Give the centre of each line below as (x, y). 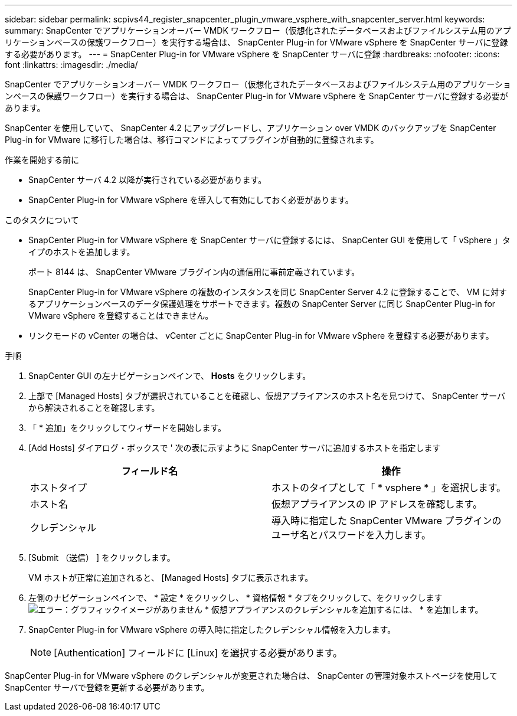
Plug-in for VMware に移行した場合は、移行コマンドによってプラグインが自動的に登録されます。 (192, 140)
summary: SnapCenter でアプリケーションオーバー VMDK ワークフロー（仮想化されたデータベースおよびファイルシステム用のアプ (258, 30)
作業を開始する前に (42, 160)
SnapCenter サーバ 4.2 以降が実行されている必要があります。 (148, 180)
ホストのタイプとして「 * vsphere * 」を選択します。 (389, 488)
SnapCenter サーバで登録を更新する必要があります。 (107, 687)
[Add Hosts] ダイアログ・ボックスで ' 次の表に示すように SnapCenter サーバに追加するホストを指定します (235, 448)
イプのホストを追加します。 (82, 252)
